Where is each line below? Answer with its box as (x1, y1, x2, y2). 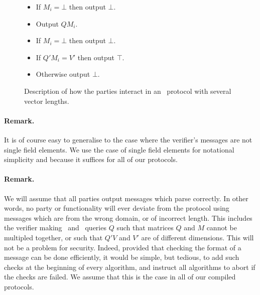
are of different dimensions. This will (141, 232, 254, 242)
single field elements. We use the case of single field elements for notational (4, 144, 234, 155)
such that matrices (116, 222, 174, 233)
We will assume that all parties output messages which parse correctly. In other (4, 193, 248, 203)
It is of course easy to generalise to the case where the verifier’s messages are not (4, 134, 252, 144)
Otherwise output (36, 69, 90, 79)
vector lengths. (24, 95, 69, 106)
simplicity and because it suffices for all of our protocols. (4, 154, 178, 165)
